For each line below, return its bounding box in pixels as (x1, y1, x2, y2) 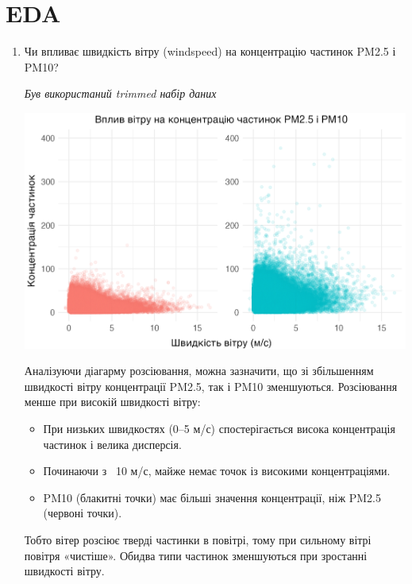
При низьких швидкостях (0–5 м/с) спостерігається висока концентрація (43, 420, 395, 436)
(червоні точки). (43, 505, 122, 521)
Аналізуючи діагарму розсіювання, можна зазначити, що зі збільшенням (24, 362, 374, 379)
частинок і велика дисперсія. (43, 435, 182, 452)
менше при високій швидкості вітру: (24, 393, 201, 410)
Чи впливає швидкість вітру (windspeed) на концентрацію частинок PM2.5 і (24, 43, 396, 60)
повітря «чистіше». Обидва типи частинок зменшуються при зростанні (24, 547, 368, 563)
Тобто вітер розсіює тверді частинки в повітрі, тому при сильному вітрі (24, 531, 372, 547)
